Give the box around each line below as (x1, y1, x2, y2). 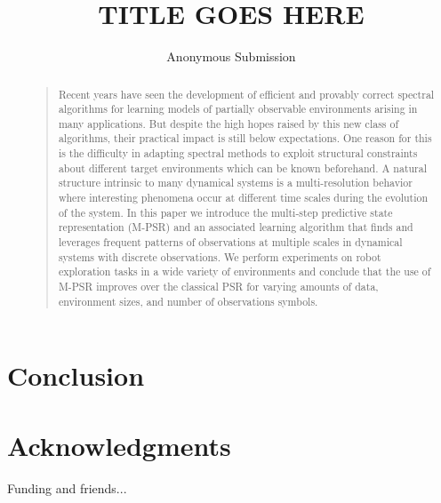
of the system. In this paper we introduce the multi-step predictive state (58, 204, 393, 220)
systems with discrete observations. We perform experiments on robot (58, 249, 381, 264)
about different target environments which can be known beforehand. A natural (58, 160, 428, 175)
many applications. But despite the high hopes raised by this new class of (58, 116, 399, 131)
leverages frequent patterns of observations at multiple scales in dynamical (58, 235, 403, 250)
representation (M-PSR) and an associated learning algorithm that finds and (58, 220, 413, 235)
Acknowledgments (7, 427, 231, 463)
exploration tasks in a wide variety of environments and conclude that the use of (58, 264, 431, 279)
